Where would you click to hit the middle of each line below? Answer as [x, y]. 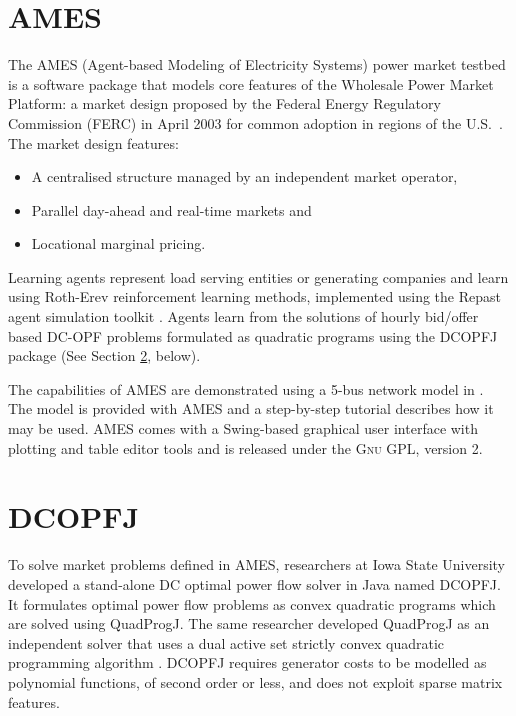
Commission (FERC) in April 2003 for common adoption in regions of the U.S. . [255, 122]
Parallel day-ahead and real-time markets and [171, 209]
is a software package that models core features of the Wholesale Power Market [251, 83]
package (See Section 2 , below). [104, 355]
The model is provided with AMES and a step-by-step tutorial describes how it [251, 408]
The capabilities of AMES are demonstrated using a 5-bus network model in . [246, 388]
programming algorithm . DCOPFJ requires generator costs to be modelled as [247, 662]
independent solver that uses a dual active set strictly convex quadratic [226, 642]
